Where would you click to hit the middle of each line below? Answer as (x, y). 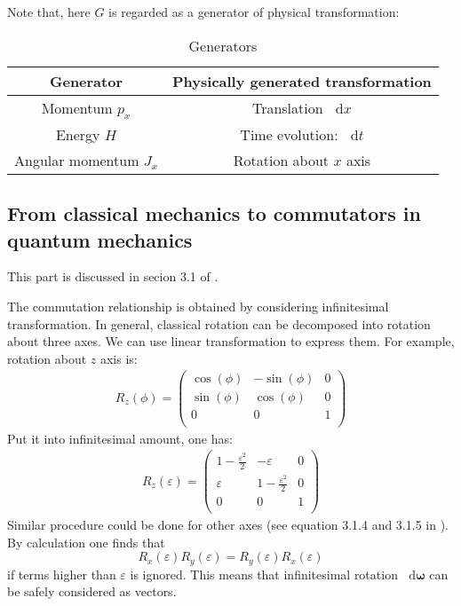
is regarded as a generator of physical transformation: (254, 12)
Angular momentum (77, 160)
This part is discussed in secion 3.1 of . (113, 276)
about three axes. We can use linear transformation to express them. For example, (231, 341)
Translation (287, 108)
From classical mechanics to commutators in (214, 213)
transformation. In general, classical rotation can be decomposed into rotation (219, 323)
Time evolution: (289, 134)
